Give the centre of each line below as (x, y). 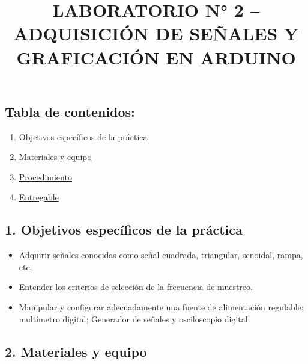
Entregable (39, 197)
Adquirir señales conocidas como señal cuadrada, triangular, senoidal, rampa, (161, 255)
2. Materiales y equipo (76, 351)
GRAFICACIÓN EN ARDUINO (156, 57)
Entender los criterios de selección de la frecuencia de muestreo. (136, 287)
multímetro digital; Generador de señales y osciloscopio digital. (134, 319)
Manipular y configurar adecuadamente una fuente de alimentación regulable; (161, 307)
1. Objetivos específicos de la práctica (124, 230)
